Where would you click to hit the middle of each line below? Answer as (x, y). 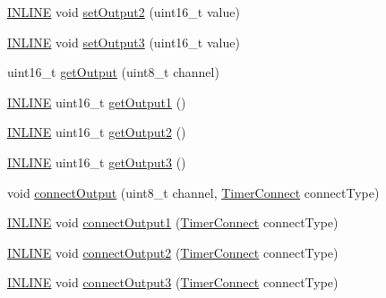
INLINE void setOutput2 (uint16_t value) (124, 12)
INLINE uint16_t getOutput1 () (97, 102)
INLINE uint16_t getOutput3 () (97, 162)
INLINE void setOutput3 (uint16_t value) (124, 42)
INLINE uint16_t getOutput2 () (97, 132)
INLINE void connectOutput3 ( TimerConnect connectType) (173, 282)
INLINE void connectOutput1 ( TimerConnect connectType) (173, 222)
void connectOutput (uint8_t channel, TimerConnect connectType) (193, 192)
